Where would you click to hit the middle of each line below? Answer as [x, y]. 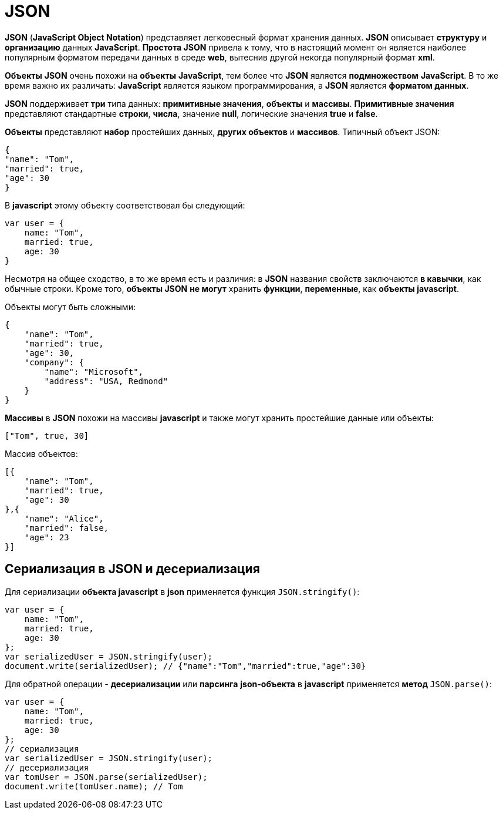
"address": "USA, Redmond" [106, 381]
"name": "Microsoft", [94, 371]
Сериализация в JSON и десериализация [132, 569]
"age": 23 [47, 537]
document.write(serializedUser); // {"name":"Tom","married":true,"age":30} [185, 666]
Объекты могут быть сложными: [70, 307]
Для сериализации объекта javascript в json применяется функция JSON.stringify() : [182, 591]
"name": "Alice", [64, 518]
